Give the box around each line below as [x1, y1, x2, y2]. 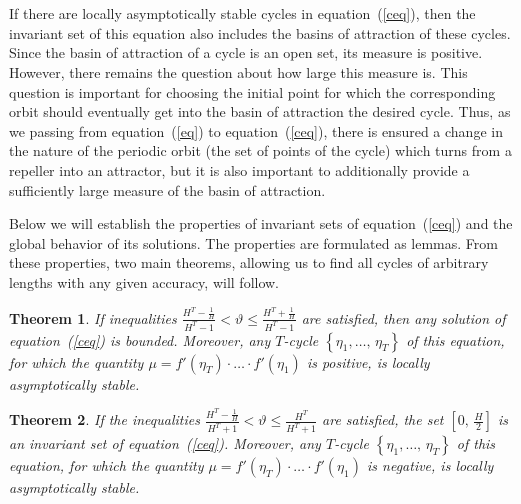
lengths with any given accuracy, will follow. [9, 271, 280, 292]
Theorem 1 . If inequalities [9, 307, 177, 328]
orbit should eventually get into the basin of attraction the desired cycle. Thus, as [9, 101, 511, 122]
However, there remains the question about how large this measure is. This [9, 61, 468, 82]
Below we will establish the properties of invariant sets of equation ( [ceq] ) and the [9, 213, 513, 234]
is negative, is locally [367, 455, 494, 476]
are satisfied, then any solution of [301, 307, 506, 328]
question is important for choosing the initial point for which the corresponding [9, 81, 496, 102]
